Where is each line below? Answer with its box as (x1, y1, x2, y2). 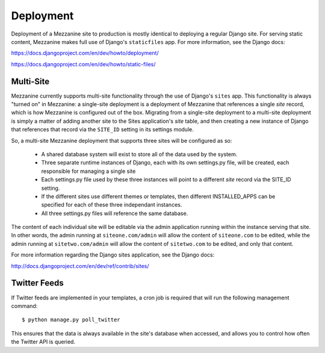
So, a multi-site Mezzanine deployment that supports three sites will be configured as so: (11, 137, 232, 144)
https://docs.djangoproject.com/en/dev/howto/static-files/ (11, 60, 156, 67)
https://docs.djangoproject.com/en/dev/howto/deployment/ (11, 49, 159, 57)
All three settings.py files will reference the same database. (41, 210, 188, 217)
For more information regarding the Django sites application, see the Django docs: (11, 251, 215, 258)
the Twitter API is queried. (11, 338, 75, 346)
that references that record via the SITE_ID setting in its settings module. (11, 126, 194, 133)
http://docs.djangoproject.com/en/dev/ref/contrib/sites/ (11, 262, 150, 269)
